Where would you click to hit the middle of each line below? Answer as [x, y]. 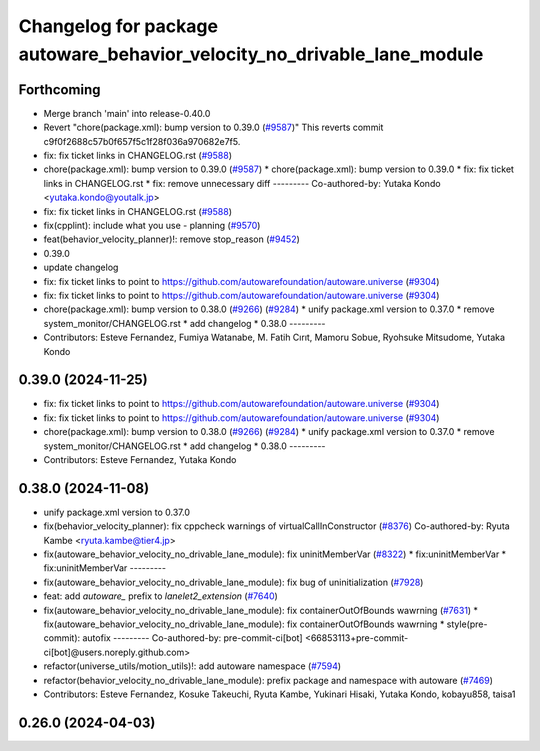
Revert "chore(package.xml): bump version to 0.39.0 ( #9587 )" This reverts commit [213, 127]
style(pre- [467, 624]
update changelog [81, 267]
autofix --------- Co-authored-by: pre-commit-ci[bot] [192, 638]
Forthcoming [59, 89]
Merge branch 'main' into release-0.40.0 [127, 113]
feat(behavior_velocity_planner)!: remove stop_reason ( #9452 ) [171, 239]
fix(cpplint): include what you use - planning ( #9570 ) [152, 225]
